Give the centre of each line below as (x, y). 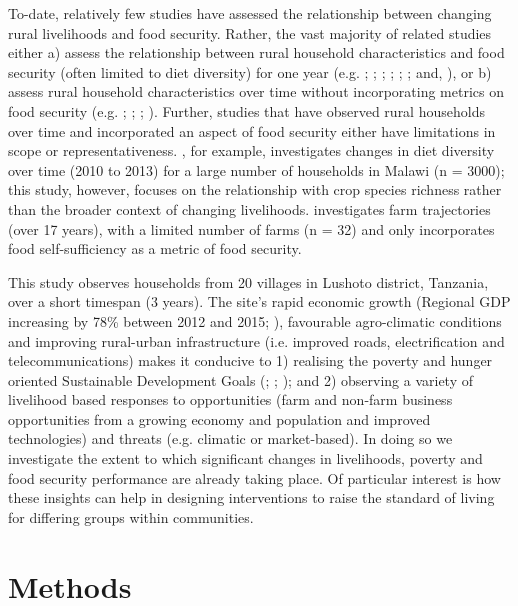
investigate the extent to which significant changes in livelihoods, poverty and (245, 458)
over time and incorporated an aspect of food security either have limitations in (252, 130)
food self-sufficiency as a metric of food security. (155, 248)
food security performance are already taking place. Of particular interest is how (254, 477)
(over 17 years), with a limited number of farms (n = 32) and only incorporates (251, 228)
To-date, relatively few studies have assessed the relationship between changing (250, 13)
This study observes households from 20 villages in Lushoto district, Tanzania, (248, 281)
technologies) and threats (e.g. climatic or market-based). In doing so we (230, 438)
